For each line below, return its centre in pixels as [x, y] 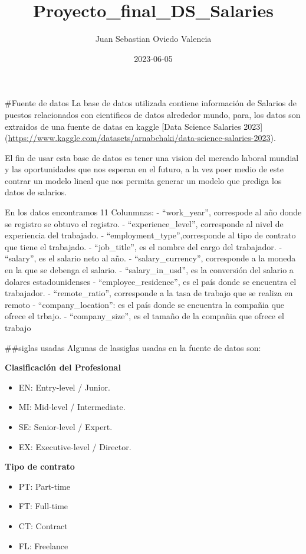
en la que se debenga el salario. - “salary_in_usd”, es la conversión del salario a [149, 270]
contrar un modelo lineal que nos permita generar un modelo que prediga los [143, 180]
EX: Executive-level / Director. [75, 446]
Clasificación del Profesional [63, 367]
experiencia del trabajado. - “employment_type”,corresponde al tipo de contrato [150, 235]
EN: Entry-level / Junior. [64, 387]
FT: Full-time [43, 506]
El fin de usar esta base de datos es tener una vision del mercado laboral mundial [152, 157]
